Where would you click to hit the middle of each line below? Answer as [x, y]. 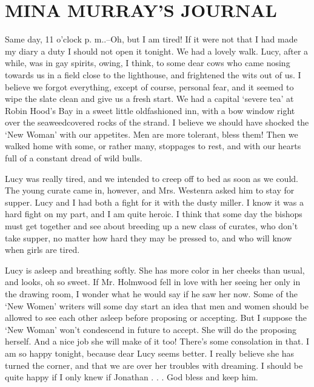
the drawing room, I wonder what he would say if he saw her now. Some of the [151, 294]
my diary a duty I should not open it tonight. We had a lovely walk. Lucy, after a [157, 51]
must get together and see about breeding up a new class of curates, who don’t [152, 226]
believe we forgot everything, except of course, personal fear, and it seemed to [149, 86]
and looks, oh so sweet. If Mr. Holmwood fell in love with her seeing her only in [153, 282]
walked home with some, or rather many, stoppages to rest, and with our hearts [153, 146]
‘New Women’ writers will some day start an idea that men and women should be [157, 305]
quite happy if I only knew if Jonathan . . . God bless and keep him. [132, 377]
